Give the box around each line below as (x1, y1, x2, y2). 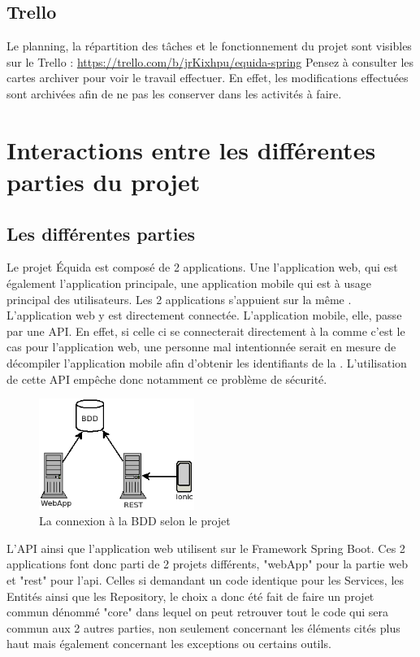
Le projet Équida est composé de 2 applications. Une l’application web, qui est (6, 259, 398, 276)
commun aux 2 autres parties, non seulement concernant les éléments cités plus (6, 619, 401, 636)
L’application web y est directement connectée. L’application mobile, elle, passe (6, 307, 402, 324)
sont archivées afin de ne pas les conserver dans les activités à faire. (6, 85, 342, 102)
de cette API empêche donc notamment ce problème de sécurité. (6, 370, 327, 387)
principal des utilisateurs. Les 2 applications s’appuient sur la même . (6, 290, 352, 307)
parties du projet (6, 164, 201, 198)
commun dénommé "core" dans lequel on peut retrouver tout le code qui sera (6, 603, 389, 620)
